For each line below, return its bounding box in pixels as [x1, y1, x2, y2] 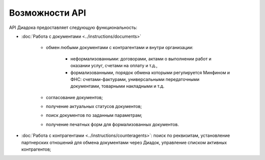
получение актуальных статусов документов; [46, 104, 142, 109]
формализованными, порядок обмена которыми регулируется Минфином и [70, 69, 230, 76]
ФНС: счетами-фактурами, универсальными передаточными [70, 76, 200, 82]
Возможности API [9, 7, 86, 18]
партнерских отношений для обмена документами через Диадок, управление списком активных [21, 139, 227, 145]
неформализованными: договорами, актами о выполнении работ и [70, 55, 212, 61]
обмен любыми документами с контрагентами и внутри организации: [46, 45, 193, 51]
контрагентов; [21, 146, 52, 152]
